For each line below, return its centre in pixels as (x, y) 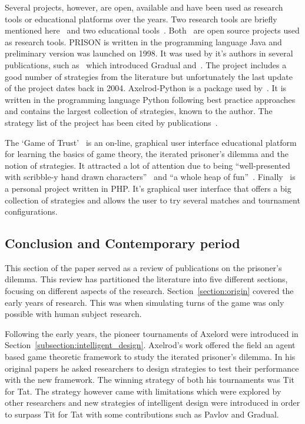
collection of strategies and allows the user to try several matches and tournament (152, 200)
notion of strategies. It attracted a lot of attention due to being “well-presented (147, 165)
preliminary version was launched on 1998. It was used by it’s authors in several (149, 53)
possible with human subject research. (73, 314)
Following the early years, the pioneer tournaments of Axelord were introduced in (152, 333)
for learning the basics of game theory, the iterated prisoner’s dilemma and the (147, 154)
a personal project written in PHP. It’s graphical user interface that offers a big (148, 188)
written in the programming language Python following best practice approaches (150, 99)
